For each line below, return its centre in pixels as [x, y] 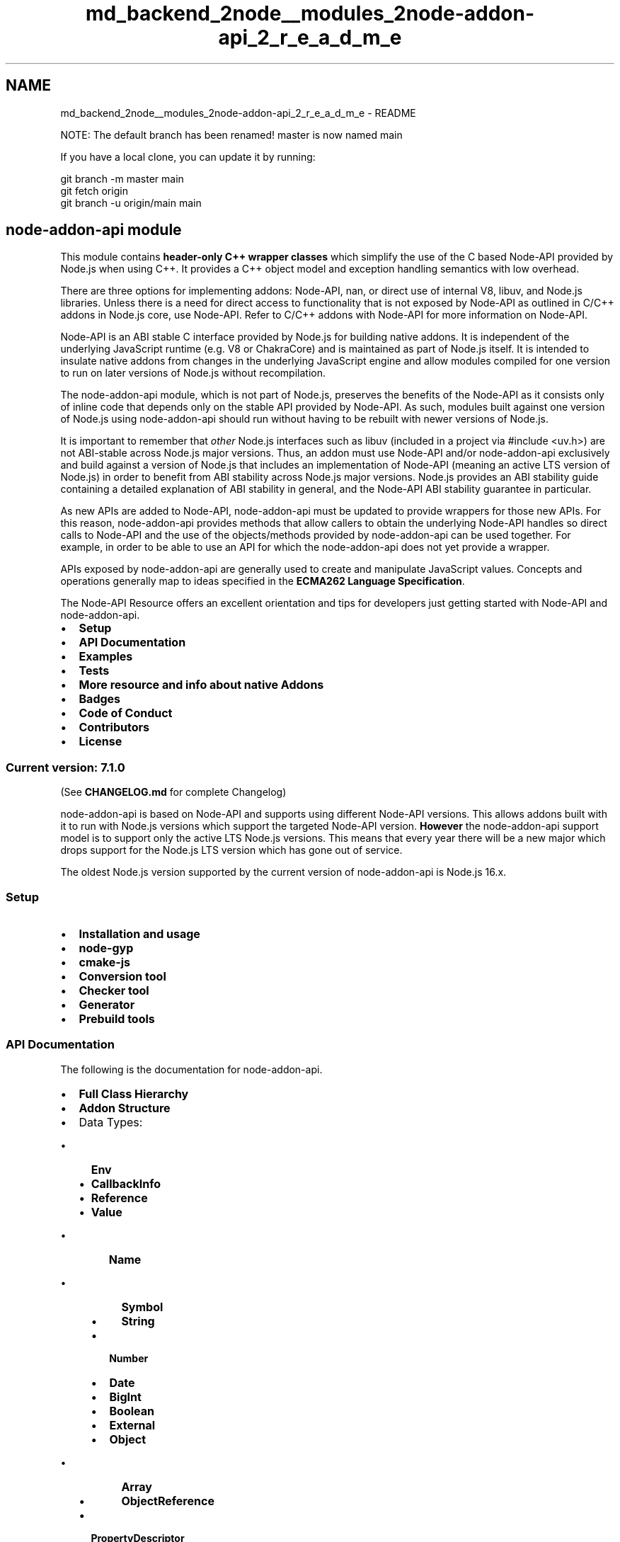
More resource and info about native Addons [201, 685]
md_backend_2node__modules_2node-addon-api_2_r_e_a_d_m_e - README [238, 113]
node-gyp [106, 948]
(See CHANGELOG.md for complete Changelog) [173, 792]
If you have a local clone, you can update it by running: [188, 156]
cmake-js [105, 962]
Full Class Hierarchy [134, 1093]
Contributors [114, 727]
